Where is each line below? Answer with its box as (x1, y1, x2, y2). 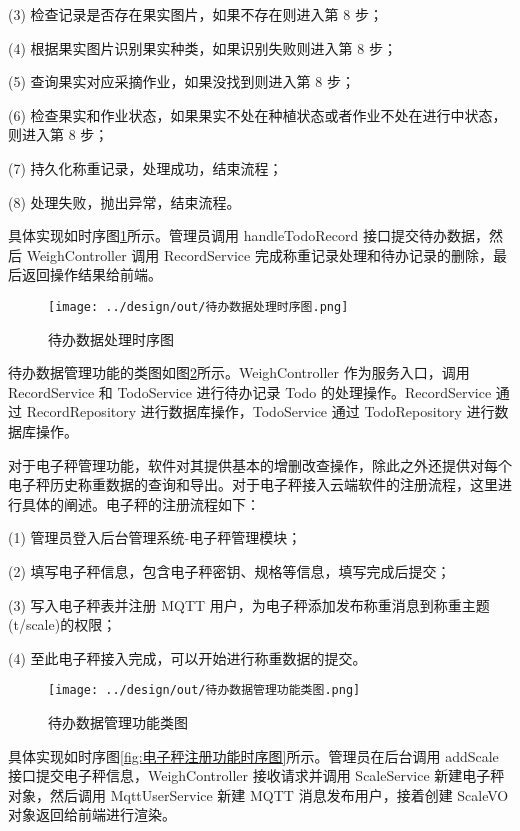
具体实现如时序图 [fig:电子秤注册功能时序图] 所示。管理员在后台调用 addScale (8, 745, 499, 766)
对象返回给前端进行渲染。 (8, 804, 176, 825)
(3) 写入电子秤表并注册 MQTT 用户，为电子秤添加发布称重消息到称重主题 (8, 594, 490, 615)
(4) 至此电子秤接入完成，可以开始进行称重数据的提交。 (8, 647, 367, 668)
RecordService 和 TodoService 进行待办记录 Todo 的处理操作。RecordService (8, 381, 492, 402)
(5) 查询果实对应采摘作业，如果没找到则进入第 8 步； (8, 71, 355, 92)
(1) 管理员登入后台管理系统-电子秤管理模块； (8, 527, 302, 548)
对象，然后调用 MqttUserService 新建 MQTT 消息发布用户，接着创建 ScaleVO (8, 784, 509, 805)
